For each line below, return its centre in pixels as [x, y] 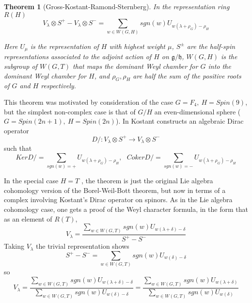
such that [18, 148]
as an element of [28, 218]
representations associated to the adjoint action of [78, 56]
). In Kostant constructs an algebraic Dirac [180, 121]
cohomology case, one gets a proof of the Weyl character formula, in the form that [126, 209]
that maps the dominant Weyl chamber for [135, 66]
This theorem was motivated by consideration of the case [89, 102]
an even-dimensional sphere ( [197, 111]
